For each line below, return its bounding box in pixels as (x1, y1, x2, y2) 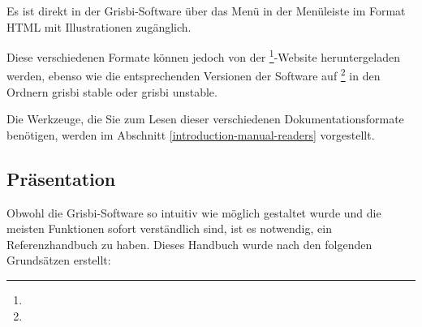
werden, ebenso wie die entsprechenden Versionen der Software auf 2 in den (6, 65, 381, 84)
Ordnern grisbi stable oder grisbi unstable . (6, 83, 217, 100)
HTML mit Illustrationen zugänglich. (6, 18, 192, 35)
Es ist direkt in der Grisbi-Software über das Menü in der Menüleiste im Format (6, 2, 406, 19)
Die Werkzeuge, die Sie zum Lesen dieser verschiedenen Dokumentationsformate (6, 110, 404, 127)
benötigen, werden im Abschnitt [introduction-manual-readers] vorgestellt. (6, 126, 375, 143)
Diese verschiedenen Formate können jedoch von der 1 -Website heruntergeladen (6, 46, 400, 65)
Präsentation (6, 166, 116, 191)
